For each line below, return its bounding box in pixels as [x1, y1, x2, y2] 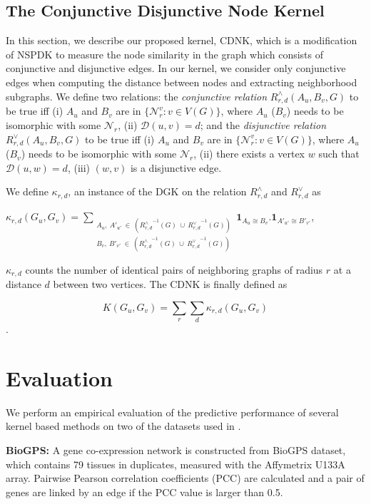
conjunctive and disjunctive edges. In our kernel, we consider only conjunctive [6, 61, 346, 76]
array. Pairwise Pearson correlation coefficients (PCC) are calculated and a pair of [6, 470, 365, 485]
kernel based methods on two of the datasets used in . [6, 418, 241, 433]
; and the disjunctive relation [200, 117, 327, 132]
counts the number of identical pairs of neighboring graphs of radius [25, 262, 323, 277]
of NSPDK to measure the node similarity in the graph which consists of [6, 46, 324, 61]
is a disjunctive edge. [130, 160, 222, 175]
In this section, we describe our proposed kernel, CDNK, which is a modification [6, 33, 357, 48]
